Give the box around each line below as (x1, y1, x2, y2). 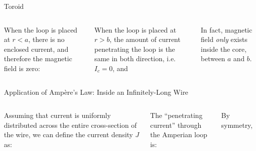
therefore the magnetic (4, 53, 73, 64)
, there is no (28, 34, 65, 44)
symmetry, (221, 119, 253, 130)
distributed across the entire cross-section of (4, 119, 137, 130)
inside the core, (201, 43, 247, 54)
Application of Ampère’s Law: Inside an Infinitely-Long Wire (4, 86, 188, 97)
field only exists (201, 34, 248, 44)
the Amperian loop (150, 129, 208, 140)
